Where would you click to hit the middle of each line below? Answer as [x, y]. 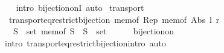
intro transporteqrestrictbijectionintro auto [85, 42]
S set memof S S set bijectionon [94, 31]
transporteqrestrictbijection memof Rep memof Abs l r [114, 19]
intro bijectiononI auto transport [80, 7]
